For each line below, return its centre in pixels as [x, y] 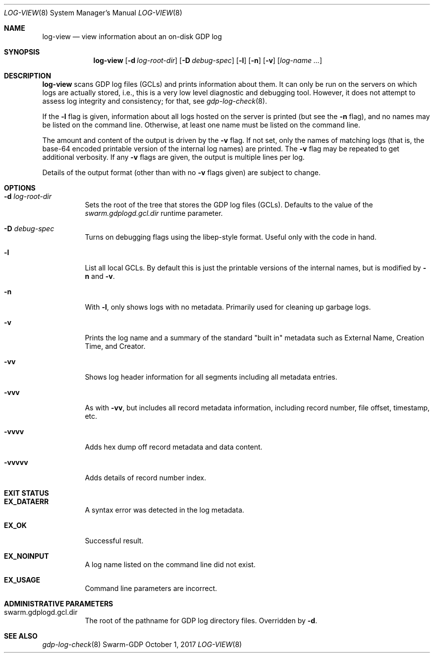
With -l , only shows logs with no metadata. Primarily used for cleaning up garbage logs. [228, 307]
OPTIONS [20, 188]
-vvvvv [16, 462]
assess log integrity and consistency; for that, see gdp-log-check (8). [155, 101]
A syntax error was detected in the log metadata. [164, 510]
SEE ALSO [21, 636]
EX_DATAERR [27, 501]
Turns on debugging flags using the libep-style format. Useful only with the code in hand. [231, 237]
